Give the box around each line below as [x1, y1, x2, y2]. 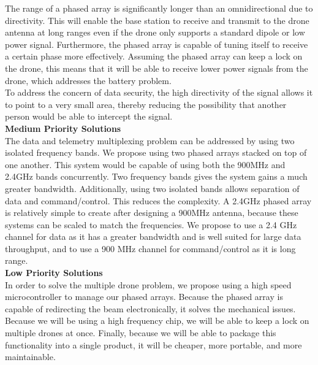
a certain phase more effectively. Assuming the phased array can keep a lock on [5, 50, 303, 63]
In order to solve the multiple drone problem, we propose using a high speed [5, 278, 292, 291]
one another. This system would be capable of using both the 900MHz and [5, 158, 286, 171]
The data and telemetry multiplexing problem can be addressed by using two [5, 134, 295, 147]
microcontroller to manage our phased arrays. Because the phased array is [5, 290, 283, 303]
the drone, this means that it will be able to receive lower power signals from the [5, 61, 308, 74]
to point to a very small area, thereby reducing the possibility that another [5, 98, 287, 110]
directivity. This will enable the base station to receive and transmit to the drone [5, 13, 309, 26]
